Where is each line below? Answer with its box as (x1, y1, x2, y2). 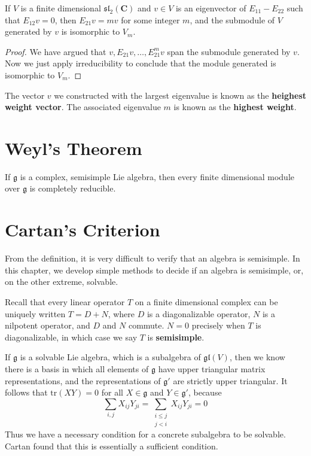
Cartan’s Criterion (5, 217, 160, 242)
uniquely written (5, 307, 66, 320)
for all (101, 386, 123, 399)
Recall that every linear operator (5, 295, 125, 308)
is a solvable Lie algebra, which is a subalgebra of (20, 351, 201, 363)
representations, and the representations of (5, 374, 161, 387)
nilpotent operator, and (5, 319, 90, 332)
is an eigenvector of (175, 2, 246, 14)
